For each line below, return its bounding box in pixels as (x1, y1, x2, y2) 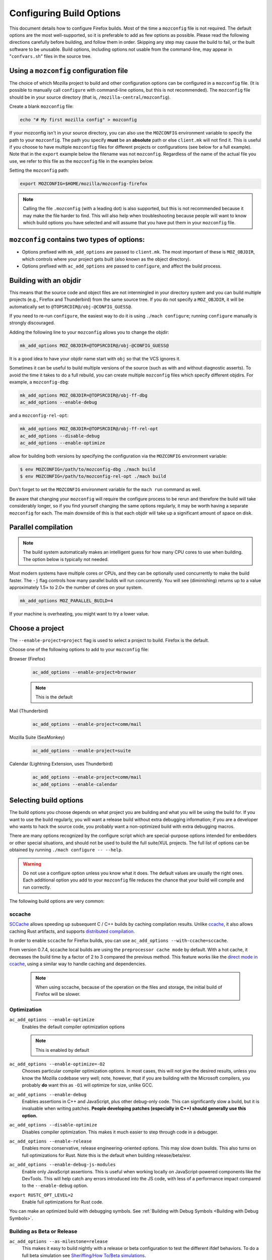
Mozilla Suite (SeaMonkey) (9, 734, 65, 740)
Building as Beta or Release (9, 1228, 78, 1235)
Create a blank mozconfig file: (9, 103, 74, 109)
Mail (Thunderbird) (9, 708, 49, 714)
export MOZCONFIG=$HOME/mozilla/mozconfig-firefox (20, 181, 148, 186)
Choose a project (9, 624, 64, 633)
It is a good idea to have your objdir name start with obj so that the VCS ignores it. (9, 355, 181, 361)
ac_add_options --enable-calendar (32, 781, 118, 787)
